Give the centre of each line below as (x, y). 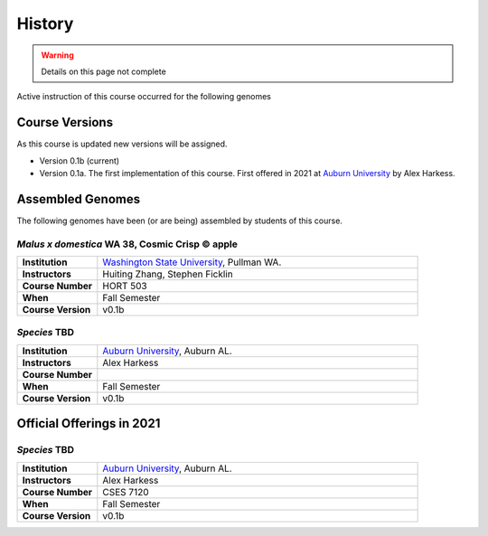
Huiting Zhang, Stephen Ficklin (168, 274)
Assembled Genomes (78, 199)
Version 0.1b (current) (80, 160)
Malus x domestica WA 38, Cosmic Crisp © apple (127, 244)
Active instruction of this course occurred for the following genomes (144, 97)
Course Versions (65, 122)
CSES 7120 (126, 492)
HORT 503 (125, 287)
